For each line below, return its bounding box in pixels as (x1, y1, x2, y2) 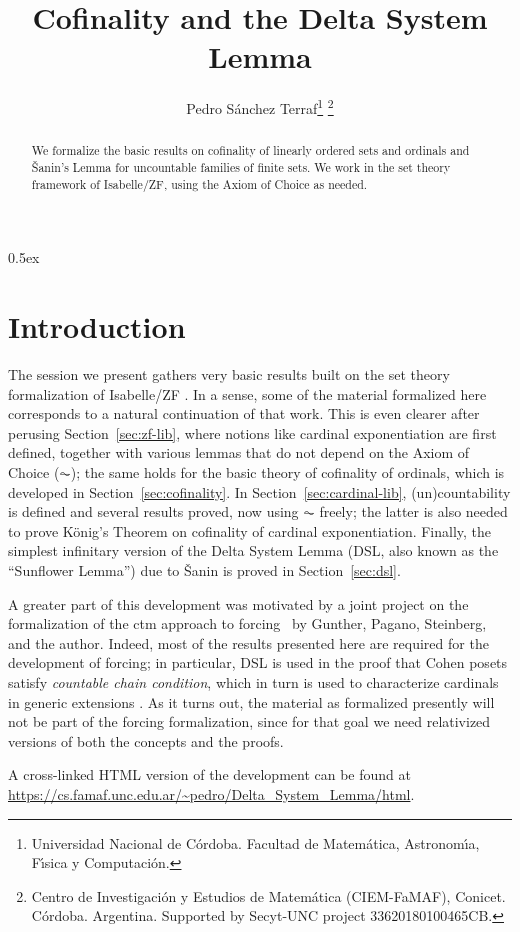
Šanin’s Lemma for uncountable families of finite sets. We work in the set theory (31, 159, 451, 176)
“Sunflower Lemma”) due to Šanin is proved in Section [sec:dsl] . (8, 559, 401, 580)
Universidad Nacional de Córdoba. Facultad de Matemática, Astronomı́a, (31, 832, 480, 853)
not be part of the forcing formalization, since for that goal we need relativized (8, 711, 491, 732)
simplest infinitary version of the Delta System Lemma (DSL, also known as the (8, 540, 499, 561)
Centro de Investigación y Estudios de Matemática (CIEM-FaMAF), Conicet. (31, 885, 506, 906)
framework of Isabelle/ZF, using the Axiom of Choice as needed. (31, 175, 368, 192)
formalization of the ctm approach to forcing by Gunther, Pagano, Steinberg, (8, 613, 487, 634)
